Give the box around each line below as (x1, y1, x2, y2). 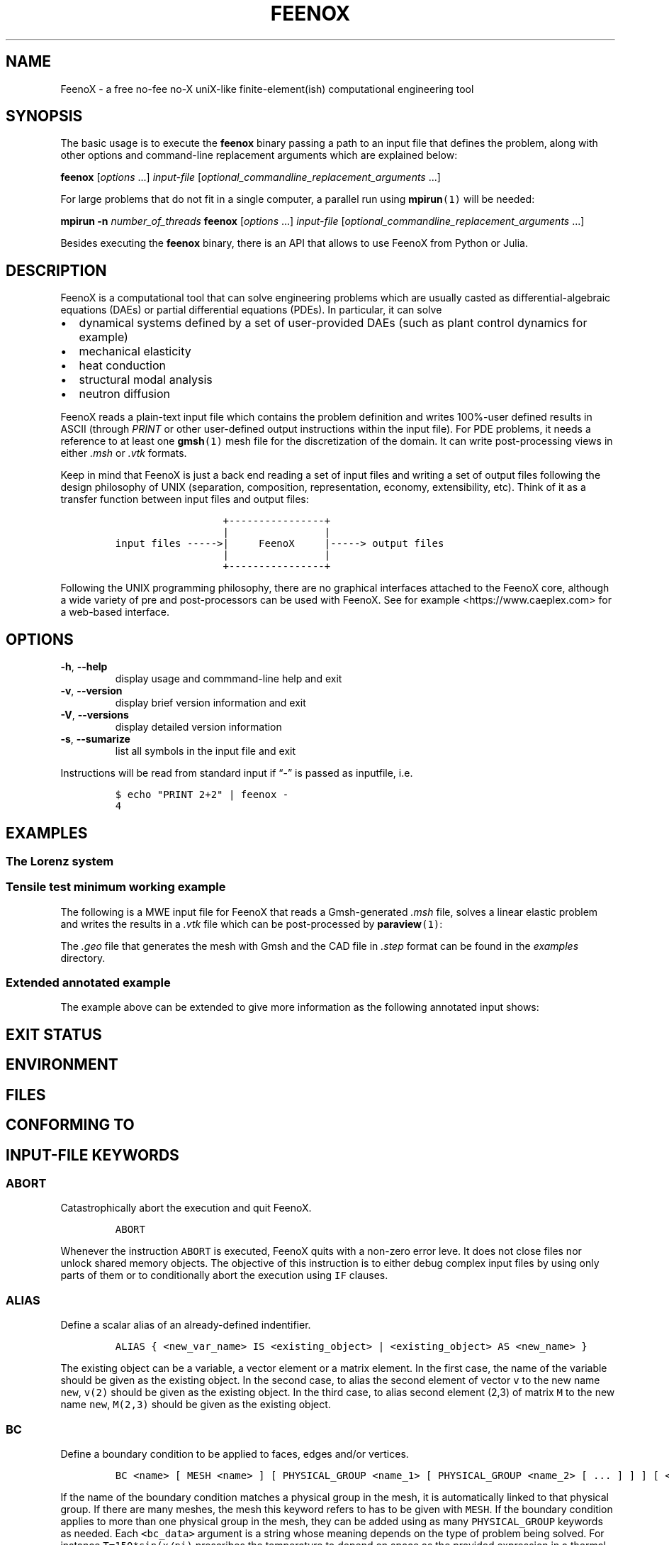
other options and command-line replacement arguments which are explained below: (60, 149, 458, 162)
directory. (60, 951, 106, 964)
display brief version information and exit (115, 697, 306, 709)
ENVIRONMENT (6, 1056, 118, 1074)
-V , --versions (60, 709, 129, 721)
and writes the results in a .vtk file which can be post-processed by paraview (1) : (60, 917, 443, 930)
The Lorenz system (6, 853, 114, 868)
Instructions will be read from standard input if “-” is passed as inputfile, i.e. (60, 767, 413, 780)
